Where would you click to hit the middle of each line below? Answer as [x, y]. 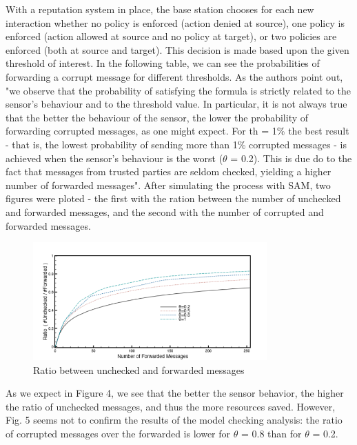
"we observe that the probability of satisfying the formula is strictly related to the [178, 90]
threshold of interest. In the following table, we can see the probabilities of [163, 63]
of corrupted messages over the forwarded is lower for [118, 433]
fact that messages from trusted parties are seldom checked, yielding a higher [169, 171]
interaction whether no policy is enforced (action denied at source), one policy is [175, 22]
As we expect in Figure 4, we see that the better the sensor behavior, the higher [175, 393]
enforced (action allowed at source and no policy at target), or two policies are [171, 36]
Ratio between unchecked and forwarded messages [139, 369]
